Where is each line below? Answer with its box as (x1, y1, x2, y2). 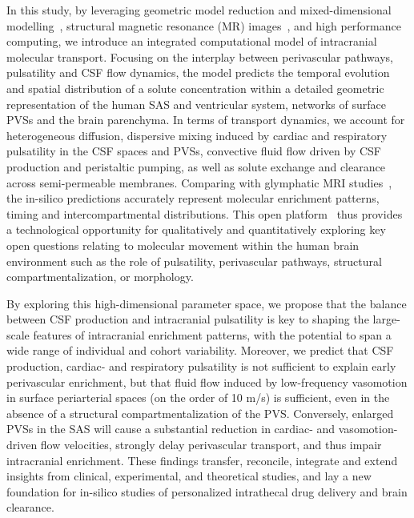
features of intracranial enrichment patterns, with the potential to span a (33, 326, 392, 343)
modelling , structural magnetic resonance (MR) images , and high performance (6, 17, 401, 34)
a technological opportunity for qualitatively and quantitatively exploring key (6, 221, 386, 238)
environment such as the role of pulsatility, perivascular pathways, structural (6, 252, 382, 269)
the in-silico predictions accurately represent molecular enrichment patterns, (6, 190, 380, 207)
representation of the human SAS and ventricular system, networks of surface (6, 95, 386, 112)
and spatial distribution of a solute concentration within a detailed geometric (6, 79, 384, 96)
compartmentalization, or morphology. (6, 268, 194, 285)
